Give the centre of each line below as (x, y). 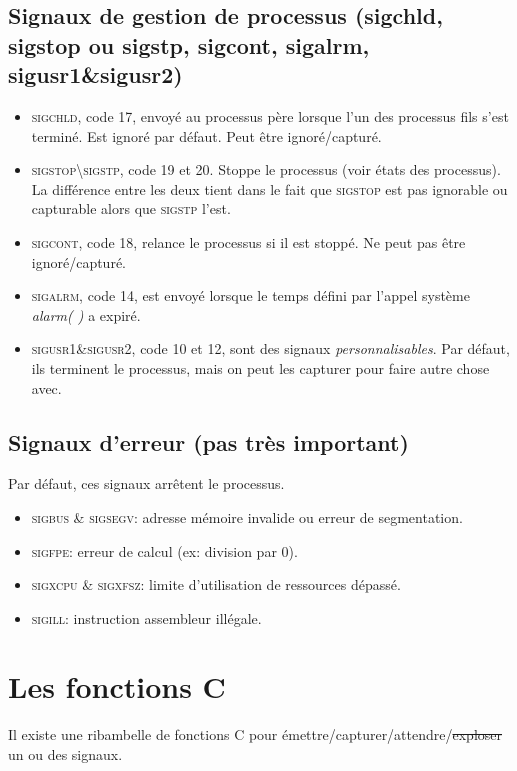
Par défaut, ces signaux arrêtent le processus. (146, 483)
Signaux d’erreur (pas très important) (208, 441)
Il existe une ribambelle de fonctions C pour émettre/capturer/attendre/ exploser (255, 734)
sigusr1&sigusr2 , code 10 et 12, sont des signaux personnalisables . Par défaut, (270, 348)
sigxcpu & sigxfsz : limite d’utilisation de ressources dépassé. (216, 584)
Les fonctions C (117, 686)
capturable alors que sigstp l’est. (131, 208)
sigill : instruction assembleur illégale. (146, 617)
